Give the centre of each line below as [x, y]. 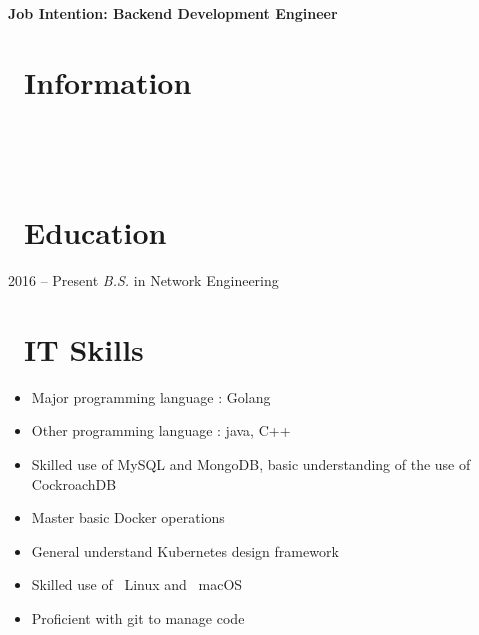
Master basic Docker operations [128, 517]
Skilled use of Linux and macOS [137, 584]
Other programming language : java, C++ [161, 430]
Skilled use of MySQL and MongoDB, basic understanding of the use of [251, 463]
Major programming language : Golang [151, 396]
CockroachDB [74, 483]
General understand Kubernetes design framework [185, 550]
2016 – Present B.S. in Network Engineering [143, 280]
